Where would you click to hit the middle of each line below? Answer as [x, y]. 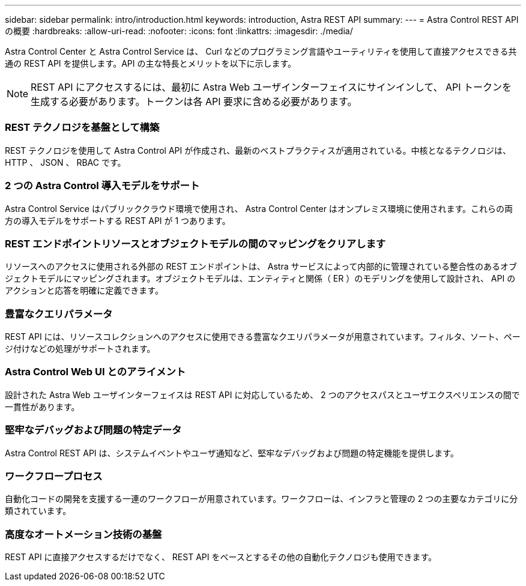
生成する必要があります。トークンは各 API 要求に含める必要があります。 [194, 101]
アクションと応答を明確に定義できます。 [84, 291]
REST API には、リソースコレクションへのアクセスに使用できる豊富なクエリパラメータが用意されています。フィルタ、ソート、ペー [263, 337]
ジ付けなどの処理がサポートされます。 [80, 349]
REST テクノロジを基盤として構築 [82, 128]
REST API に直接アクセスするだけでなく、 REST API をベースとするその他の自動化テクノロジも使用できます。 [221, 557]
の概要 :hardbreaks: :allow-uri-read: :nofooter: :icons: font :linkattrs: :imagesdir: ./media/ [179, 31]
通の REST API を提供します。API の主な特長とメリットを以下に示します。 [151, 63]
